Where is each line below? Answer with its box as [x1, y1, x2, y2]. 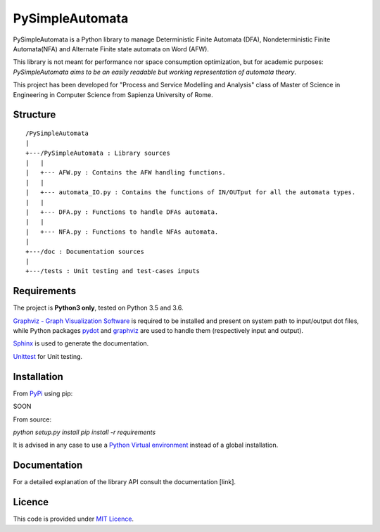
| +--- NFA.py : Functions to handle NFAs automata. [25, 227, 219, 236]
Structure [13, 109, 56, 121]
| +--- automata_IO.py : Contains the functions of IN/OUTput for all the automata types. [25, 189, 356, 196]
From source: [13, 415, 52, 424]
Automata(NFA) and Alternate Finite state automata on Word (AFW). [13, 44, 209, 53]
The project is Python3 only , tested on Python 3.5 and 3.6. [13, 303, 184, 312]
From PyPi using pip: [13, 389, 73, 398]
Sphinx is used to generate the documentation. [13, 339, 149, 348]
